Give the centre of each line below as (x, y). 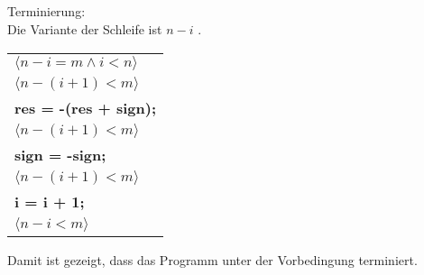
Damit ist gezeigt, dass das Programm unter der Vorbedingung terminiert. (212, 259)
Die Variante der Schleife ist (85, 28)
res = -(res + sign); (86, 107)
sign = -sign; (60, 154)
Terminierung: (46, 11)
